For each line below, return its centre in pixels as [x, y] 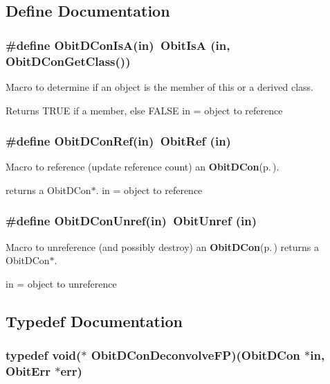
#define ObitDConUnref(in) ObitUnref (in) [131, 221]
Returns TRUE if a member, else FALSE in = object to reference [144, 110]
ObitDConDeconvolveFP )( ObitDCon [195, 355]
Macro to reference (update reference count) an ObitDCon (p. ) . [143, 167]
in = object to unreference [61, 283]
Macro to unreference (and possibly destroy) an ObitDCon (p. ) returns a [162, 246]
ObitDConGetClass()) [68, 61]
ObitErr [28, 371]
